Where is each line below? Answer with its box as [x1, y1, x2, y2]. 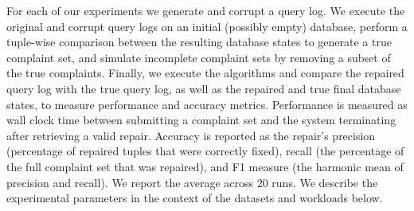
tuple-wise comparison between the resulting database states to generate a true [6, 33, 392, 50]
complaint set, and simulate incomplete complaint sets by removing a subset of [6, 49, 391, 65]
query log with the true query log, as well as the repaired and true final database [6, 80, 401, 96]
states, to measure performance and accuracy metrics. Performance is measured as [6, 96, 408, 112]
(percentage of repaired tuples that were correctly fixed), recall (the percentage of [6, 143, 404, 159]
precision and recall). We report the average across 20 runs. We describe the [6, 174, 378, 190]
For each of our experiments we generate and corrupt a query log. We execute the [6, 2, 405, 18]
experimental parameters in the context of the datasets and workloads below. [6, 190, 383, 206]
